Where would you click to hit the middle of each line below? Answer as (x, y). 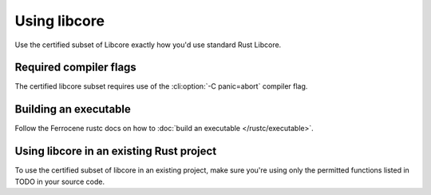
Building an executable (73, 109)
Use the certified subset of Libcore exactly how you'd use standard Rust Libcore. (148, 45)
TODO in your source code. (60, 181)
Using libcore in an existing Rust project (116, 151)
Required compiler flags (76, 68)
